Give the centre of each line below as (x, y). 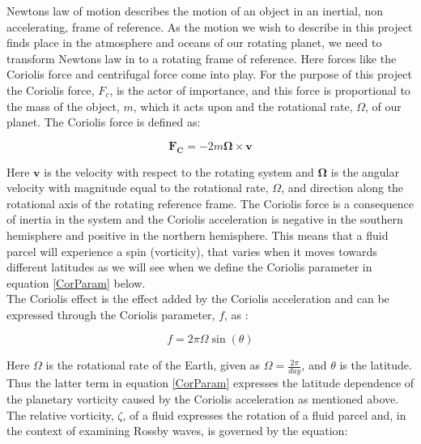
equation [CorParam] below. (76, 282)
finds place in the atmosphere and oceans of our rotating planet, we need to (194, 43)
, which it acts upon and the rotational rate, (243, 106)
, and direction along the (342, 188)
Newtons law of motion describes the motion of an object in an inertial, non (195, 11)
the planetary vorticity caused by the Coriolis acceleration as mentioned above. (203, 398)
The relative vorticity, (60, 414)
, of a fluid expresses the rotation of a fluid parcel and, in (264, 414)
